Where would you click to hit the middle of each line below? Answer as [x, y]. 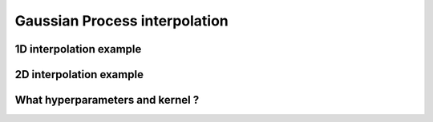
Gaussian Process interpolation [121, 21]
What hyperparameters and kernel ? [107, 100]
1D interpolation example [78, 49]
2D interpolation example [79, 75]
